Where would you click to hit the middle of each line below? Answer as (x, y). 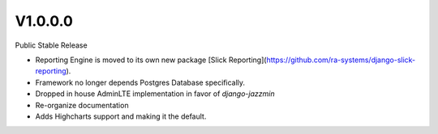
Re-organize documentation (82, 105)
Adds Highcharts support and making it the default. (121, 116)
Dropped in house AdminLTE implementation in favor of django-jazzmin (155, 94)
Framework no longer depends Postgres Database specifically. (140, 82)
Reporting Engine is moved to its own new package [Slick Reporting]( (151, 60)
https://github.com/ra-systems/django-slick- (341, 60)
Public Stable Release (52, 45)
